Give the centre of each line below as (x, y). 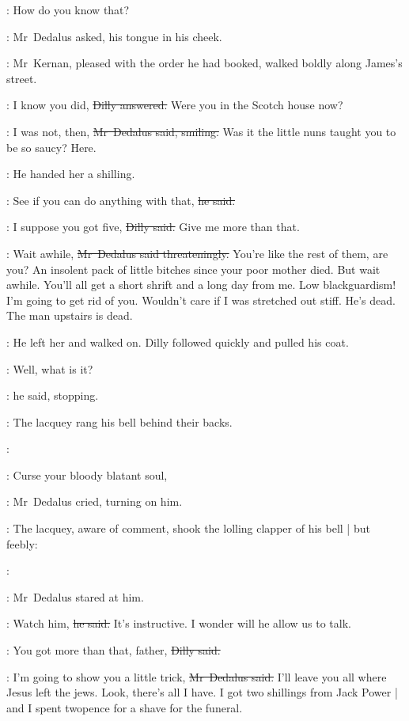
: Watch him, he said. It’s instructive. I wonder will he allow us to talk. (179, 623)
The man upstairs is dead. (70, 315)
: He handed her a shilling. (71, 174)
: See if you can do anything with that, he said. (121, 200)
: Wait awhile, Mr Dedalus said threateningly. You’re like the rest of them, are (197, 253)
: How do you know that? (68, 9)
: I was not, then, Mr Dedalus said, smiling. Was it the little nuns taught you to (201, 131)
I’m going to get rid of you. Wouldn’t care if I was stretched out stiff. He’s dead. (201, 300)
